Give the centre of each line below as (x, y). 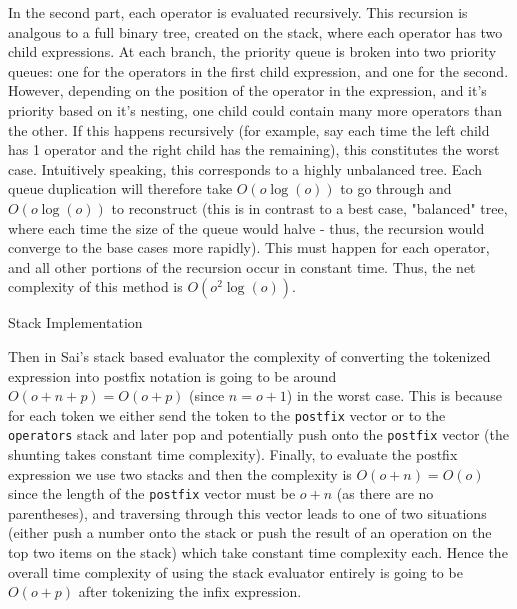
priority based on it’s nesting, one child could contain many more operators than (255, 109)
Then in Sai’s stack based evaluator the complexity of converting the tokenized (249, 355)
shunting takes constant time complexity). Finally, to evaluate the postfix (233, 454)
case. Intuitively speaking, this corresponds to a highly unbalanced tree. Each (245, 168)
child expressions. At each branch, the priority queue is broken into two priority (252, 51)
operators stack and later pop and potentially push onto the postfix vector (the (258, 434)
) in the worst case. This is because (394, 395)
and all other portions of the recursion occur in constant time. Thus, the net (242, 266)
